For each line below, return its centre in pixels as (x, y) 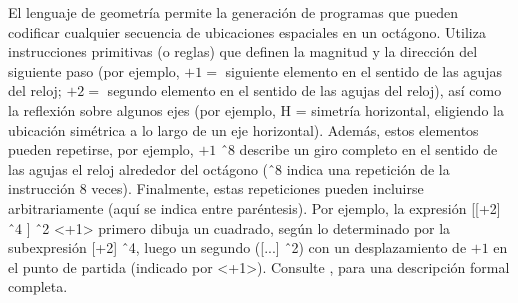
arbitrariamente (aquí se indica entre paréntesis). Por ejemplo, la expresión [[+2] (254, 207)
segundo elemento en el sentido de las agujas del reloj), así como (304, 90)
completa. (38, 286)
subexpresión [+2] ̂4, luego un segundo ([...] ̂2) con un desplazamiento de (237, 247)
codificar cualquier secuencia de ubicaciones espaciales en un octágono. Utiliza (247, 31)
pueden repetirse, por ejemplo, (101, 149)
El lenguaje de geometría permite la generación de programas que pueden (233, 12)
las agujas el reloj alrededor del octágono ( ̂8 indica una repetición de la (229, 168)
